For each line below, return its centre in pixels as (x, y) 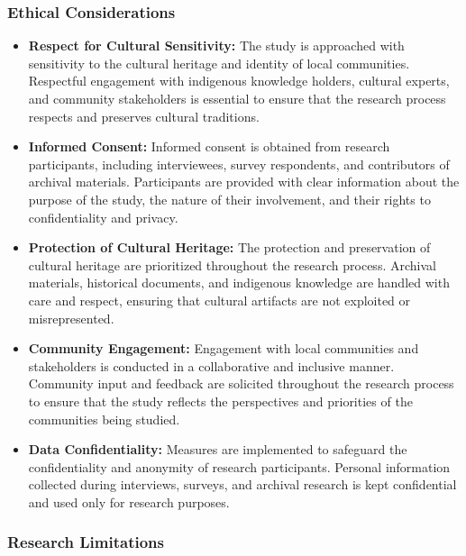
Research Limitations (86, 542)
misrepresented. (71, 318)
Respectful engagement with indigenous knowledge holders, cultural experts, (239, 81)
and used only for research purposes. (129, 501)
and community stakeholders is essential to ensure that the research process (237, 98)
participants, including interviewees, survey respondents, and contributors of (239, 164)
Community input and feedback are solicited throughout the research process (241, 383)
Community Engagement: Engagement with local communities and (224, 348)
